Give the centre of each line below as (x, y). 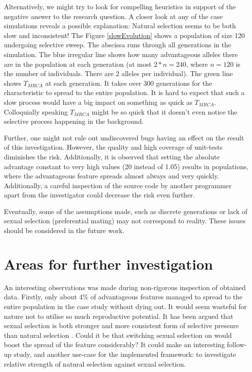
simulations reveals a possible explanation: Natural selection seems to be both (120, 26)
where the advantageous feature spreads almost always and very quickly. (112, 176)
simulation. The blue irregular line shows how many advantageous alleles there (121, 54)
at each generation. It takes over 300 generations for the (129, 83)
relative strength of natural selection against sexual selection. (95, 363)
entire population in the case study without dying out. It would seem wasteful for (126, 306)
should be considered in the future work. (64, 230)
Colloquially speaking (36, 111)
